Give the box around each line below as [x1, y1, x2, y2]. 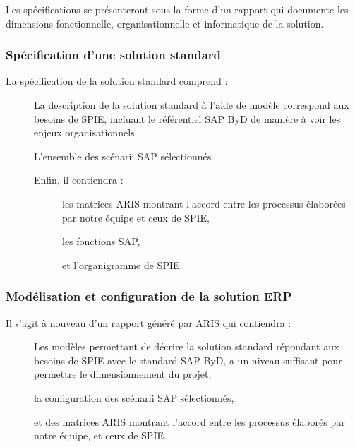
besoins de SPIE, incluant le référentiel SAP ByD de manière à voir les [34, 111, 341, 126]
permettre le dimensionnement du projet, [34, 366, 212, 381]
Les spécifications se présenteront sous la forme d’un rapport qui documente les [6, 2, 349, 16]
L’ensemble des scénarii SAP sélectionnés [34, 148, 212, 163]
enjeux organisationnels [34, 125, 135, 140]
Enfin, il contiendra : [34, 172, 124, 187]
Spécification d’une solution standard [6, 46, 222, 64]
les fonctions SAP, [62, 234, 140, 249]
